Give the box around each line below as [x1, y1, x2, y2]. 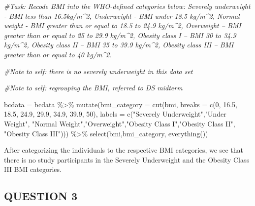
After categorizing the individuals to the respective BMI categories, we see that [4, 145, 243, 155]
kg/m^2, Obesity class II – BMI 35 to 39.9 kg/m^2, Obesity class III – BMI [4, 40, 234, 50]
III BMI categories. [4, 164, 62, 174]
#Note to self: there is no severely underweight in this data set [4, 66, 193, 76]
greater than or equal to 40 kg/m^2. [4, 49, 112, 59]
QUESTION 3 [4, 188, 78, 204]
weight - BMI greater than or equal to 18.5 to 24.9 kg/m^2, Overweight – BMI [4, 20, 241, 31]
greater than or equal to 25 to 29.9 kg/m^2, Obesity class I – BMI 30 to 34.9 [4, 30, 236, 40]
